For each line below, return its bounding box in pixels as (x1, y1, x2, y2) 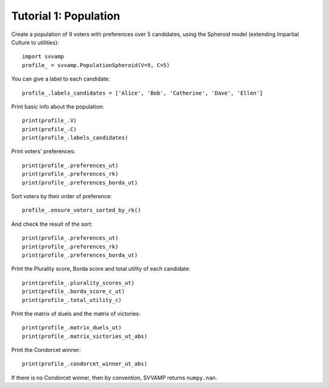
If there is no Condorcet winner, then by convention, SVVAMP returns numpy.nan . (11, 374, 218, 381)
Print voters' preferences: (11, 148, 76, 155)
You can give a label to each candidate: (11, 75, 110, 82)
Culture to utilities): (11, 38, 59, 46)
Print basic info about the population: (11, 102, 104, 110)
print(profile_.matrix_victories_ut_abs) (22, 332, 147, 340)
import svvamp (22, 53, 64, 60)
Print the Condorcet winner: (11, 347, 81, 354)
